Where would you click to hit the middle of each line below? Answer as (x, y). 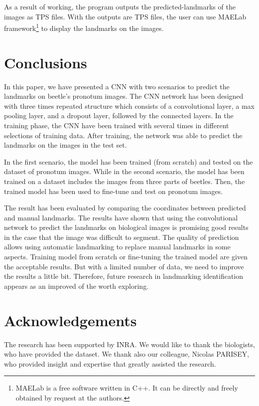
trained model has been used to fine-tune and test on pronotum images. (114, 191)
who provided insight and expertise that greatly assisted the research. (110, 363)
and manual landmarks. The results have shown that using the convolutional (121, 217)
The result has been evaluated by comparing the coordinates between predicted (125, 208)
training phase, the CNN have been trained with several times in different (117, 125)
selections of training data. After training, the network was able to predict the (123, 135)
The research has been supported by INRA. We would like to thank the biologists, (129, 344)
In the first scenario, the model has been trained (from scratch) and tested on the (129, 161)
